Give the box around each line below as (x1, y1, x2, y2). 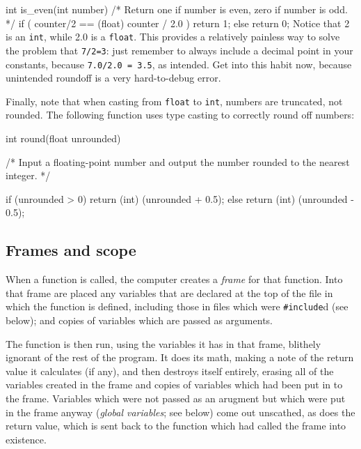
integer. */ (6, 168, 51, 183)
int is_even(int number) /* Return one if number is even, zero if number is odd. (6, 2, 348, 16)
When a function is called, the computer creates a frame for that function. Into (6, 272, 343, 287)
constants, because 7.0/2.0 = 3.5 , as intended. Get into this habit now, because (6, 56, 352, 71)
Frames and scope (6, 239, 136, 261)
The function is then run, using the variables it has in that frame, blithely (6, 336, 321, 351)
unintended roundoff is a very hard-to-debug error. (6, 70, 221, 85)
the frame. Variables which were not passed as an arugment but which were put (6, 390, 346, 405)
